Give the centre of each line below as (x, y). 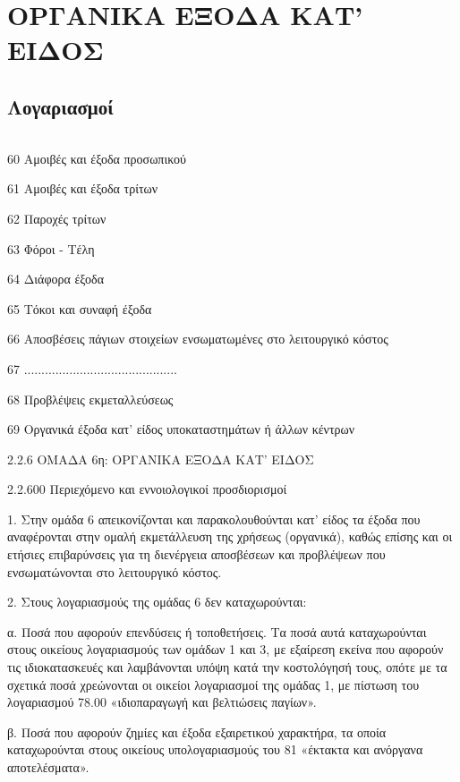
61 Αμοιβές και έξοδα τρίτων (83, 188)
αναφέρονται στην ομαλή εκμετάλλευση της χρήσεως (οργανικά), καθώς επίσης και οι (230, 536)
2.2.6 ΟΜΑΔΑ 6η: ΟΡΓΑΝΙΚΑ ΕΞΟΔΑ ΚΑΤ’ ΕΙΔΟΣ (161, 459)
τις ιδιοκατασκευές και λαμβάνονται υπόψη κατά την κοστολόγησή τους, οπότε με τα (227, 667)
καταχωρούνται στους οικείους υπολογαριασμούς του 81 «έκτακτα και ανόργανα (215, 749)
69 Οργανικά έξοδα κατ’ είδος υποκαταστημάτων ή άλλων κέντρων (181, 429)
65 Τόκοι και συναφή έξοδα (80, 308)
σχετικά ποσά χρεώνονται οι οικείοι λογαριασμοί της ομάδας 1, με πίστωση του (213, 684)
